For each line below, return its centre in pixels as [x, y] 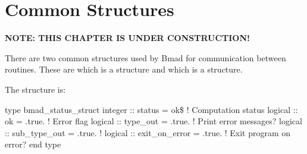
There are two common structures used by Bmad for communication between [145, 57]
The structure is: [35, 89]
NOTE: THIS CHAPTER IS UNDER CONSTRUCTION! [127, 38]
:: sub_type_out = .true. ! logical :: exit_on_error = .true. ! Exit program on [148, 132]
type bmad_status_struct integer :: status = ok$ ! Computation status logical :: [151, 109]
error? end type [33, 144]
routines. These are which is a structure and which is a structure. [124, 69]
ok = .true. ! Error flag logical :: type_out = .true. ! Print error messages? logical [153, 121]
